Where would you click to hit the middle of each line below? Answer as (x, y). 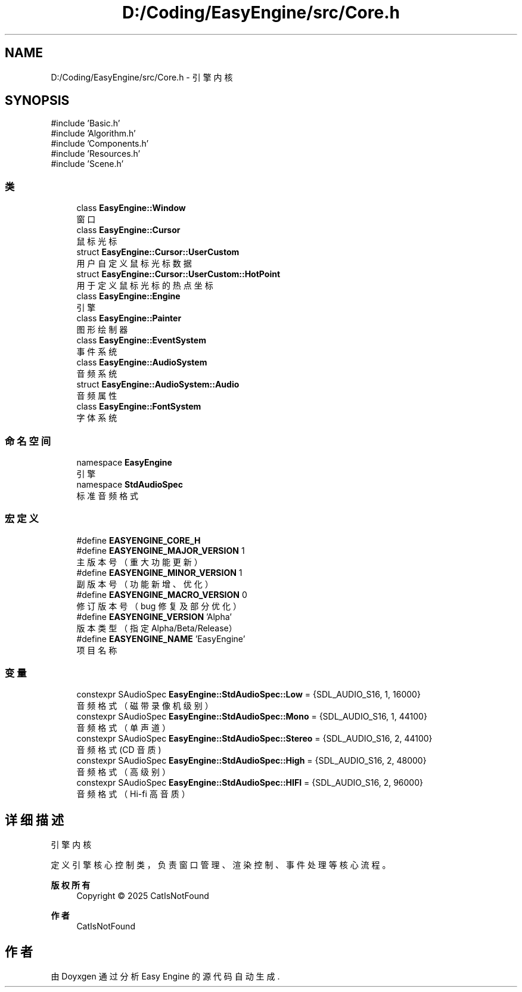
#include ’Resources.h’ (96, 154)
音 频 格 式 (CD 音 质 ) (119, 750)
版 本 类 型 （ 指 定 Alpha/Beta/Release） (157, 628)
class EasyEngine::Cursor (128, 230)
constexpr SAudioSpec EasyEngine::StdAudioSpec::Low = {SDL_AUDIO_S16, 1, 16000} (248, 695)
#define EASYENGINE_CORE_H (139, 540)
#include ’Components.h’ (100, 144)
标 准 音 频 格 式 (108, 495)
